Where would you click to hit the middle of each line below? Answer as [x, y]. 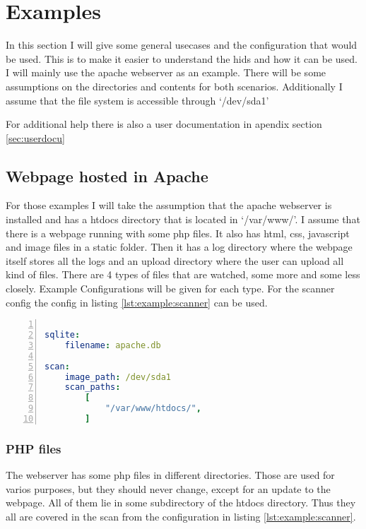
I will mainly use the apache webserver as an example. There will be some [166, 72]
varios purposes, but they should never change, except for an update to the [168, 488]
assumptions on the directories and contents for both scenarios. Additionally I [174, 86]
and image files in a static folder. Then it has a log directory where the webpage [179, 247]
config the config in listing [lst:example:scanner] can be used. [137, 302]
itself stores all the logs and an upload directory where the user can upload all [175, 260]
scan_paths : [93, 387]
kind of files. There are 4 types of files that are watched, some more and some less [183, 274]
